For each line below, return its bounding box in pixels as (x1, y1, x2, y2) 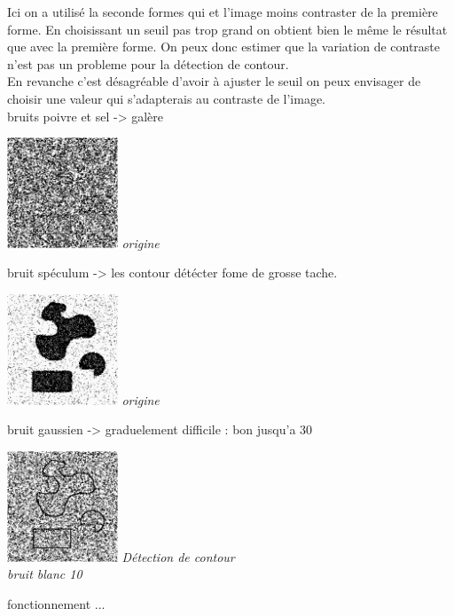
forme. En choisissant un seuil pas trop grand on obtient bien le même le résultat (7, 19, 448, 38)
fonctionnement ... (7, 594, 106, 612)
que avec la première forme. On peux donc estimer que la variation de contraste (7, 37, 441, 56)
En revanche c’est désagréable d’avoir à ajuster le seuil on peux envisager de (7, 72, 421, 90)
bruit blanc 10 (7, 565, 82, 583)
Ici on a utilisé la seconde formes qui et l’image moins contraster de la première (7, 3, 438, 20)
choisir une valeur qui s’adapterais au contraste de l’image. (7, 89, 326, 107)
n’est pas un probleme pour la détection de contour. (7, 54, 289, 73)
